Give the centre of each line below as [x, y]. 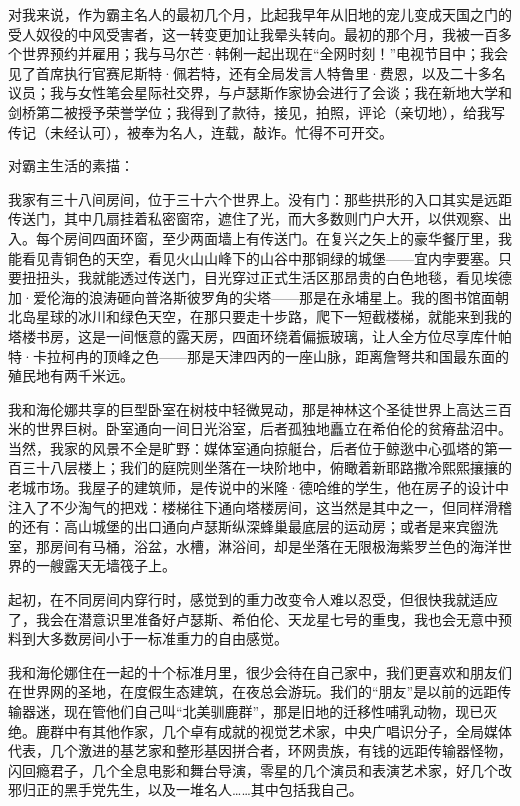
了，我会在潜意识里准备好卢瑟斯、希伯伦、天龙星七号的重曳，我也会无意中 [253, 618]
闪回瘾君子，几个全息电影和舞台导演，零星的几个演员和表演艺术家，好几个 [253, 769]
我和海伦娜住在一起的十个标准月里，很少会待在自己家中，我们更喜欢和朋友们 [260, 671]
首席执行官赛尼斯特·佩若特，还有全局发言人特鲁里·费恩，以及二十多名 [270, 72]
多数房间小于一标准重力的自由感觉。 [168, 638]
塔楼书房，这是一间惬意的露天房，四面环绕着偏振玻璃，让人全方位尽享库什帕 [260, 335]
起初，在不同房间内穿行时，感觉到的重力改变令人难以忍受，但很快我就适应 [253, 599]
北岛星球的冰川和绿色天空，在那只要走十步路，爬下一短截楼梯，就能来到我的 [260, 316]
